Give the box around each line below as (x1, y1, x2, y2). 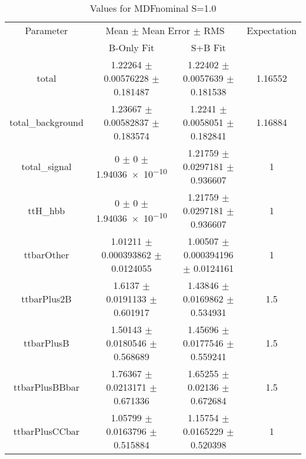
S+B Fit (191, 41, 226, 54)
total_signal (21, 159, 72, 173)
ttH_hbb (28, 204, 65, 217)
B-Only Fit (108, 41, 155, 54)
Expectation (247, 24, 297, 37)
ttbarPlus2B (21, 292, 72, 305)
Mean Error (142, 24, 191, 37)
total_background (9, 115, 84, 129)
